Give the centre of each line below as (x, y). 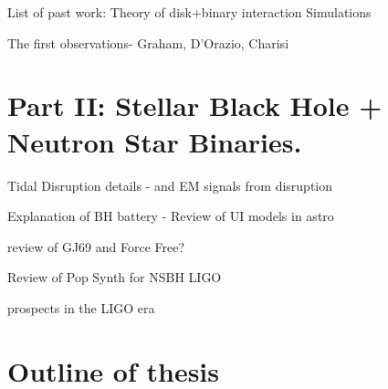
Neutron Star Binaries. (155, 141)
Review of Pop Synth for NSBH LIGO (115, 277)
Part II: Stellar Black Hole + (195, 105)
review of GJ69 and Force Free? (96, 246)
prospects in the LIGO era (81, 307)
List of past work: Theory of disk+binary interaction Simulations (189, 12)
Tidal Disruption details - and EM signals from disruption (170, 185)
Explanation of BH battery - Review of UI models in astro (171, 216)
